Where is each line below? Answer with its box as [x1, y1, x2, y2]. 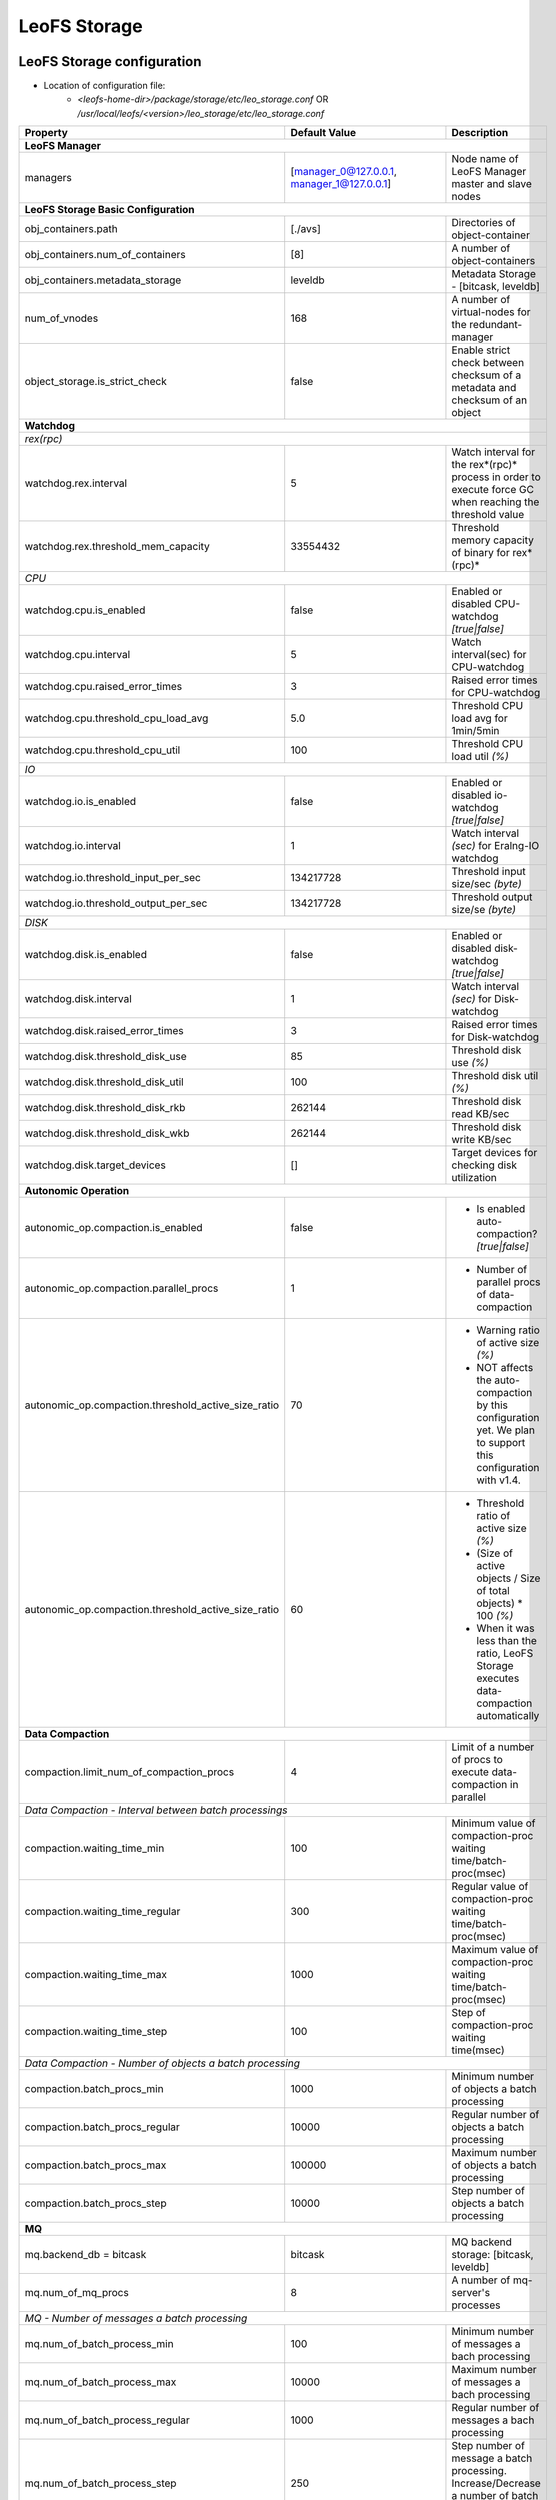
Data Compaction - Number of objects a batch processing [24, 2056, 300, 2070]
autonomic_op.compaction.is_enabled [24, 1221, 203, 1235]
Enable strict [451, 343, 511, 357]
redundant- [469, 318, 523, 332]
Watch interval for [451, 445, 535, 459]
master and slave [451, 177, 532, 191]
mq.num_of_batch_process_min [24, 2337, 174, 2351]
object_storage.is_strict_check [24, 375, 167, 389]
